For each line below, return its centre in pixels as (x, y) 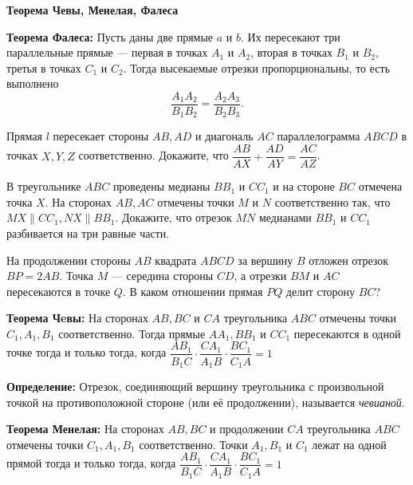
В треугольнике (44, 186)
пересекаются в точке (59, 291)
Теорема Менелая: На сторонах (85, 429)
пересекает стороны (101, 136)
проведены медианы (161, 186)
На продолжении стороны (69, 260)
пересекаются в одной (347, 333)
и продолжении (247, 429)
